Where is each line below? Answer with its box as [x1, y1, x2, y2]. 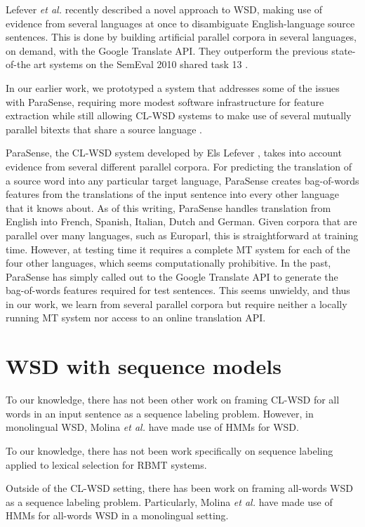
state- [331, 43, 356, 58]
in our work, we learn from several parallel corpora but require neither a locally [6, 296, 347, 311]
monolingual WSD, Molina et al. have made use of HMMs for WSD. [6, 420, 299, 434]
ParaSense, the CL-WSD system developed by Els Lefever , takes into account [6, 145, 342, 160]
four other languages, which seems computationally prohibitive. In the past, [6, 255, 331, 270]
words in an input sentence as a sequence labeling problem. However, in [6, 406, 314, 420]
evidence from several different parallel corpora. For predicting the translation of [6, 159, 352, 173]
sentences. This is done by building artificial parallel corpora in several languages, [6, 29, 357, 44]
